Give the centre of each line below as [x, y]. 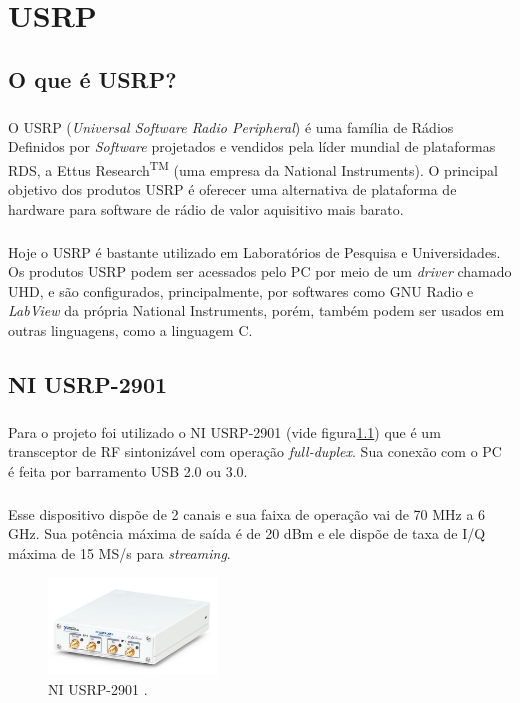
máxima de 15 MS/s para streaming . [119, 553]
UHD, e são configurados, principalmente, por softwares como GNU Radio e [241, 290]
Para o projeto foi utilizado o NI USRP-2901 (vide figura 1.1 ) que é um [224, 431]
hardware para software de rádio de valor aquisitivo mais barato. [206, 208]
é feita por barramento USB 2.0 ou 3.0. [128, 470]
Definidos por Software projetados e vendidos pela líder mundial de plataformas [252, 146]
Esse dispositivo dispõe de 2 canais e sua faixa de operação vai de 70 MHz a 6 [247, 513]
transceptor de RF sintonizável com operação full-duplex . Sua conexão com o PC [255, 451]
